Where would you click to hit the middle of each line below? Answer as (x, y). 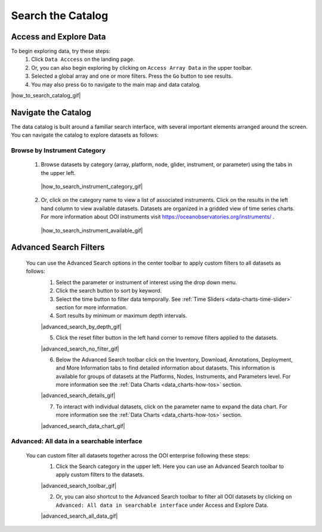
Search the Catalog (60, 16)
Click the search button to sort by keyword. (109, 291)
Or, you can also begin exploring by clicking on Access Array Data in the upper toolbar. (142, 67)
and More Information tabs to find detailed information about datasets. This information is (165, 368)
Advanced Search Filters (58, 247)
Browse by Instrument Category (58, 150)
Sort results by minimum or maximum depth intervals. (121, 316)
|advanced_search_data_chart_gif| (83, 426)
